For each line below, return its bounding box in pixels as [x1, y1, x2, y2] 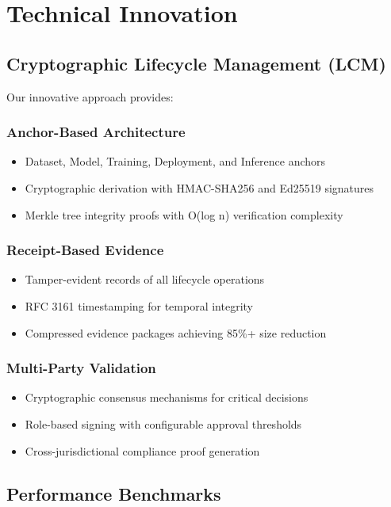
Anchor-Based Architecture [6, 122, 186, 142]
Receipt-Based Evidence [6, 240, 164, 260]
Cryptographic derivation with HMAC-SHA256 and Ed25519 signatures [25, 179, 374, 196]
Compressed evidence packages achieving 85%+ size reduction [25, 324, 327, 341]
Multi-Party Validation [6, 358, 156, 378]
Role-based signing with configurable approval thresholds [25, 415, 302, 432]
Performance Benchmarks [6, 481, 221, 505]
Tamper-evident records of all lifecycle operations [25, 271, 265, 288]
